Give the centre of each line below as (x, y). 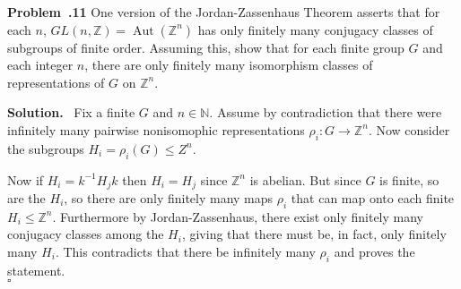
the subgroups (46, 148)
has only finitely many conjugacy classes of (315, 29)
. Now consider (409, 129)
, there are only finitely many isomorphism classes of (229, 65)
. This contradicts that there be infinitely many (185, 251)
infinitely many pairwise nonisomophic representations (156, 129)
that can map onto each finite (373, 198)
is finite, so (409, 179)
